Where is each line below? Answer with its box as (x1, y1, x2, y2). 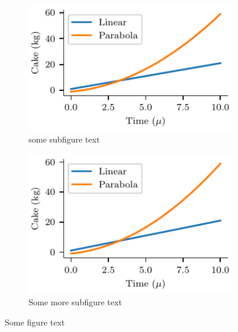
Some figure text (5, 315, 65, 328)
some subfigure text (29, 133, 100, 146)
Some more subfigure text (29, 296, 122, 308)
